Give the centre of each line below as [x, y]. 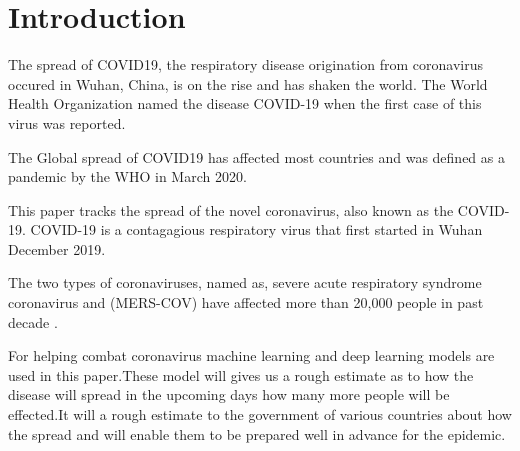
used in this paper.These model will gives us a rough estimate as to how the [241, 374]
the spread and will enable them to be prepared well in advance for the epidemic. [257, 433]
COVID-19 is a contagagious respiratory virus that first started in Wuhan [256, 229]
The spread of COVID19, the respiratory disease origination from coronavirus [245, 64]
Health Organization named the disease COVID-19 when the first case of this [245, 103]
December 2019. [57, 248]
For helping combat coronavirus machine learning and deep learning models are [251, 355]
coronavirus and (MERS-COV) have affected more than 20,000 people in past [246, 302]
